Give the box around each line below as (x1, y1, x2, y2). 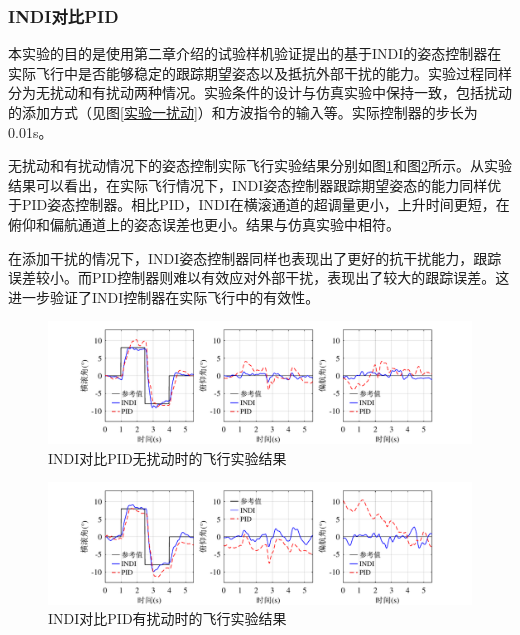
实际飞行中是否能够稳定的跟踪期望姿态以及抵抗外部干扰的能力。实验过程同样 (8, 62, 512, 83)
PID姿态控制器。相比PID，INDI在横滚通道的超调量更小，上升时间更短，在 (21, 194, 510, 215)
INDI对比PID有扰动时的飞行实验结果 (48, 608, 287, 629)
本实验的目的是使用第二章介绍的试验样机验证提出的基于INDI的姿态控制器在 (8, 43, 502, 64)
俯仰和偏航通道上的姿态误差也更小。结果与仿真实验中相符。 (8, 213, 400, 234)
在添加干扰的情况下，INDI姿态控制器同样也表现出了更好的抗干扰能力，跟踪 (8, 247, 502, 268)
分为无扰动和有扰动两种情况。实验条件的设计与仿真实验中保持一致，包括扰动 (8, 82, 512, 103)
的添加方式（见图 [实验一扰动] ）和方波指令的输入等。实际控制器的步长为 (8, 102, 478, 122)
